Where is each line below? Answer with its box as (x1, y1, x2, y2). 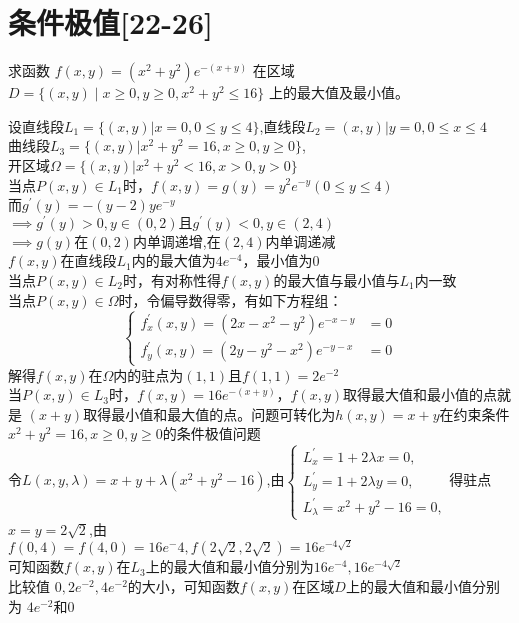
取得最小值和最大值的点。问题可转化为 (83, 403, 336, 424)
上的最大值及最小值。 (268, 82, 409, 103)
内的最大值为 (131, 250, 216, 271)
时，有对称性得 (122, 269, 221, 290)
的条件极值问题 (162, 423, 261, 444)
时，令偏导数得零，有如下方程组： (118, 289, 343, 310)
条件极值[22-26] (8, 2, 213, 43)
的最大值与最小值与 (273, 269, 400, 290)
